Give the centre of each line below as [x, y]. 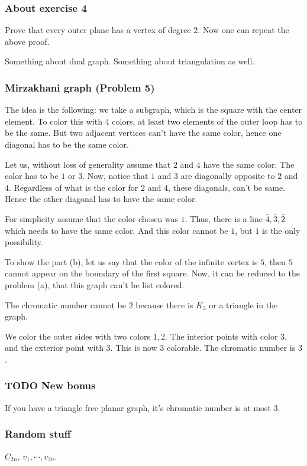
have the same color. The [249, 164]
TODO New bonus [50, 385]
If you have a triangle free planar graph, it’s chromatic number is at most [138, 407]
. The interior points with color [222, 336]
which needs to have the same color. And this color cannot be [117, 230]
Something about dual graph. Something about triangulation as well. [130, 61]
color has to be [32, 176]
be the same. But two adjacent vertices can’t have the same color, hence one [143, 133]
